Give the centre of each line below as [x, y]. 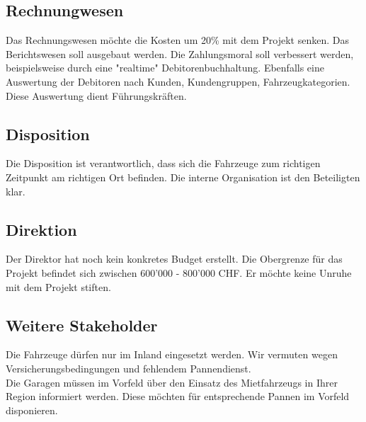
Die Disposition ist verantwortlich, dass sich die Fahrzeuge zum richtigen [163, 163]
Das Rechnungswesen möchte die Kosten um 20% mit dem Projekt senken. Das [177, 40]
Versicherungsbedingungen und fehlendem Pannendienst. [128, 368]
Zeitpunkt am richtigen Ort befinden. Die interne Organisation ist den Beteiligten [183, 177]
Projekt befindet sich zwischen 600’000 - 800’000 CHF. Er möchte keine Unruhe [179, 272]
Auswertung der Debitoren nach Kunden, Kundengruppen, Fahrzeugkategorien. [178, 81]
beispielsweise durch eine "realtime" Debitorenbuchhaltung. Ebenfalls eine [165, 68]
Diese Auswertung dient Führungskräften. [96, 95]
